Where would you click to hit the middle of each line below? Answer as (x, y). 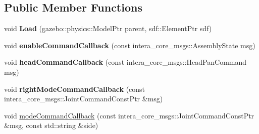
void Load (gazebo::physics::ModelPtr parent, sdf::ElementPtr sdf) (108, 28)
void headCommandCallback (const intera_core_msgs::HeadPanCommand (125, 62)
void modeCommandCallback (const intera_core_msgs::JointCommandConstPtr (129, 115)
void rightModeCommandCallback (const (75, 89)
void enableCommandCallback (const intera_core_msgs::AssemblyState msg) (130, 45)
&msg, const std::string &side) (51, 125)
